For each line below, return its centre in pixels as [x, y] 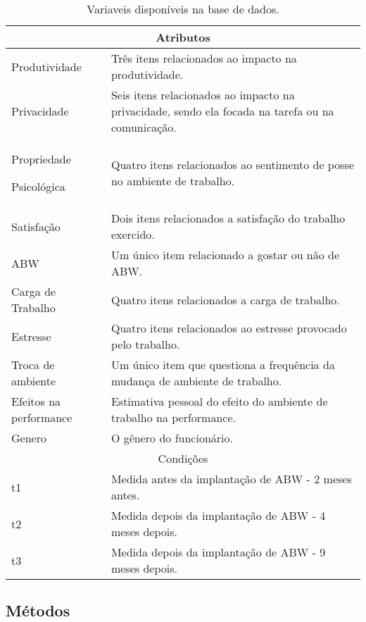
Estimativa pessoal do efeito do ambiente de [219, 401]
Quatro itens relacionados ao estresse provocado [229, 328]
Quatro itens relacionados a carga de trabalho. [225, 299]
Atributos [183, 37]
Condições [183, 458]
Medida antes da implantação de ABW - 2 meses [231, 479]
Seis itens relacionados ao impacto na [203, 95]
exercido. [133, 234]
